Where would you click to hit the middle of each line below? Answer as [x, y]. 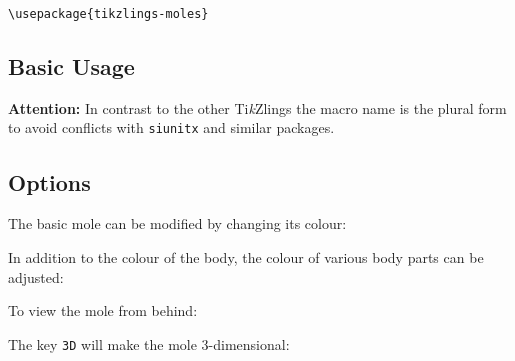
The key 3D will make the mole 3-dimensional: [149, 343]
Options [49, 181]
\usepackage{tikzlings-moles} [108, 14]
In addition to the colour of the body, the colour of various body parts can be [246, 256]
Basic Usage [71, 66]
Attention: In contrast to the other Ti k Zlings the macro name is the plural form [257, 107]
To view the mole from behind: [103, 310]
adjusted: [36, 276]
